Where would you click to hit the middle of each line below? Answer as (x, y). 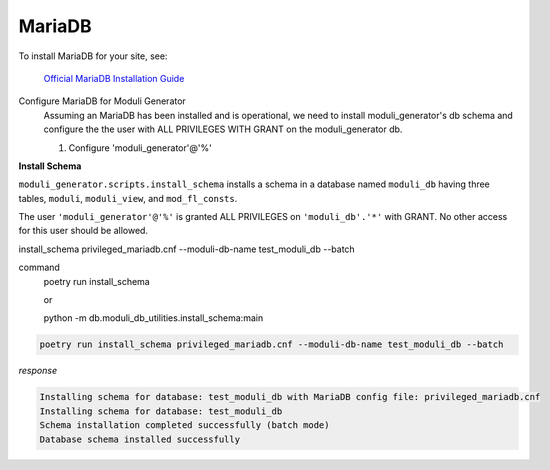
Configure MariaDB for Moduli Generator (102, 101)
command (39, 267)
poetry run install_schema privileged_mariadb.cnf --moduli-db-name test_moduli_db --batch (271, 344)
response (38, 371)
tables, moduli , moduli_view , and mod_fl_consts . (128, 198)
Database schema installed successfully (139, 439)
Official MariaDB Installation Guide (114, 78)
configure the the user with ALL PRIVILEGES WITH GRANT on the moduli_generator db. (223, 129)
